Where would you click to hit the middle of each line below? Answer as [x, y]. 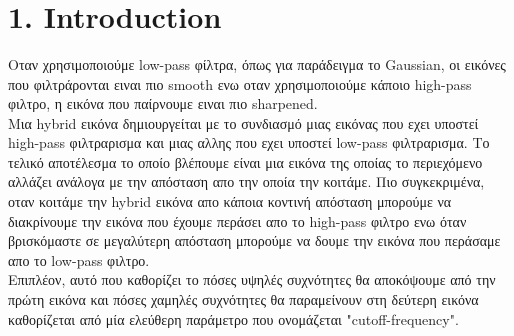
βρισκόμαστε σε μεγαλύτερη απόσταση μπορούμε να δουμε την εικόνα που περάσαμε [254, 240]
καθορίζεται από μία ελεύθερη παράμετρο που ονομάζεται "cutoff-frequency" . [233, 318]
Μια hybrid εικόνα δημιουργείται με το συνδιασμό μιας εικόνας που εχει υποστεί [243, 122]
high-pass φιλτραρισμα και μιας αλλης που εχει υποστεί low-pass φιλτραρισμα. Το [249, 142]
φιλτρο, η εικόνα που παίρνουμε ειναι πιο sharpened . [163, 103]
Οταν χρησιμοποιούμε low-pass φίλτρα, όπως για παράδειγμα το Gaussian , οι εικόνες [257, 63]
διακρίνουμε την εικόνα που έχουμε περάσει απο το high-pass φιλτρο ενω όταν [237, 220]
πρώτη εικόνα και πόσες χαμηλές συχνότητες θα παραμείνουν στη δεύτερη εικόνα [243, 299]
